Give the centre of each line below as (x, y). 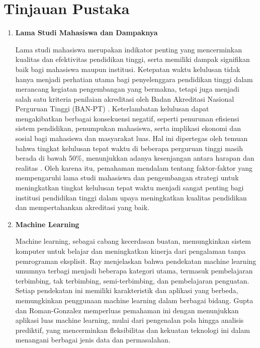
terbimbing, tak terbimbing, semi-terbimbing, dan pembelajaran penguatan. (132, 280)
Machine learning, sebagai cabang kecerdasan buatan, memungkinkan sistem (133, 241)
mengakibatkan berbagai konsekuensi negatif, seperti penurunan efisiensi (127, 118)
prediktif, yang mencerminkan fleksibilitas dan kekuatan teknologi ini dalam (133, 330)
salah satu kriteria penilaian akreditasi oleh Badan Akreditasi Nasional (125, 98)
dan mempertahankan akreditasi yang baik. (82, 207)
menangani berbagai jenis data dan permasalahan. (93, 340)
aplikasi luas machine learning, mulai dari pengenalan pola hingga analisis (129, 320)
